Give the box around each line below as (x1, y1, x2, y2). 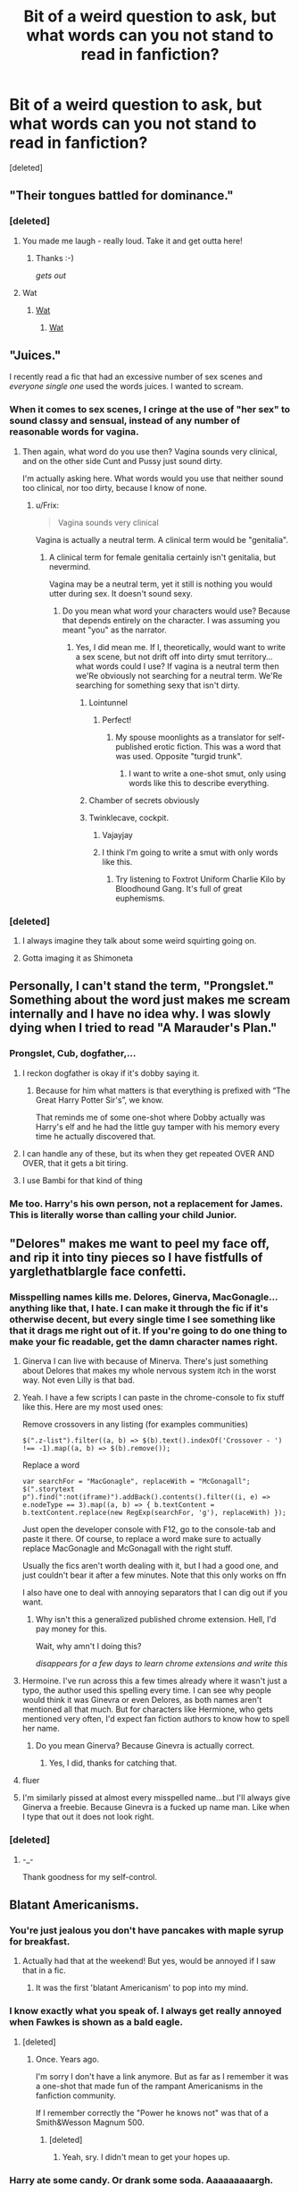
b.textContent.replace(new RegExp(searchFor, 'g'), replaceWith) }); (21, 1509, 287, 1518)
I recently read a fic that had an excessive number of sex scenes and (9, 371, 263, 382)
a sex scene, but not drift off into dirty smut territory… (75, 651, 273, 662)
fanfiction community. (35, 2090, 116, 2101)
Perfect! (102, 714, 132, 725)
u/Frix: (35, 499, 60, 511)
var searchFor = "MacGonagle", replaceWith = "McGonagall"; (21, 1478, 251, 1486)
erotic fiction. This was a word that (153, 741, 281, 752)
